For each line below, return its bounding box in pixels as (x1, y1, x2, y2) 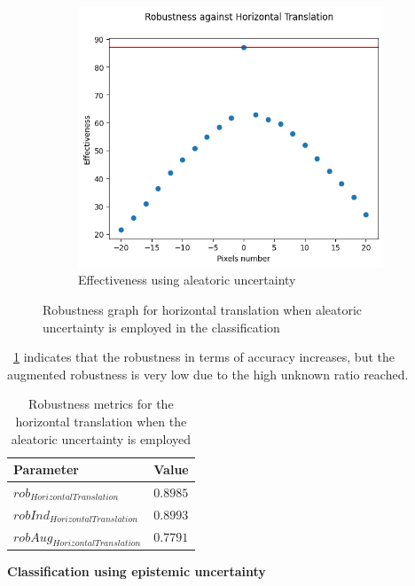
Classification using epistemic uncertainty (7, 561, 266, 580)
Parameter (13, 460, 79, 479)
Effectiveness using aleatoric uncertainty (78, 270, 296, 289)
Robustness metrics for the (28, 395, 174, 413)
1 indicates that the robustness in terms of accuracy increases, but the (13, 348, 395, 366)
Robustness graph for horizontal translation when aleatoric (43, 300, 363, 318)
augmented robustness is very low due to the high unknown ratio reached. (7, 364, 409, 383)
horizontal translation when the (15, 411, 187, 430)
